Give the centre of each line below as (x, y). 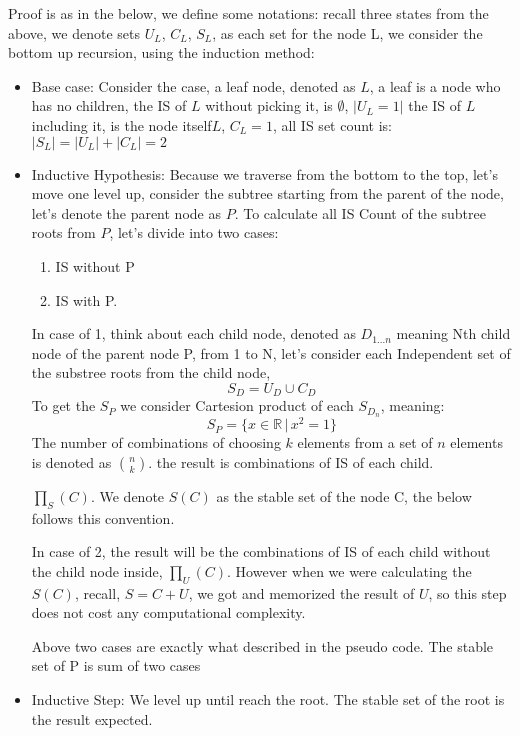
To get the (63, 405)
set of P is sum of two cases (116, 665)
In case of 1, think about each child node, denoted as (193, 333)
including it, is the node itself (121, 124)
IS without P (95, 265)
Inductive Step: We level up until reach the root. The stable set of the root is (268, 699)
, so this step (467, 592)
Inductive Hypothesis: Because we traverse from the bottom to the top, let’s (264, 173)
